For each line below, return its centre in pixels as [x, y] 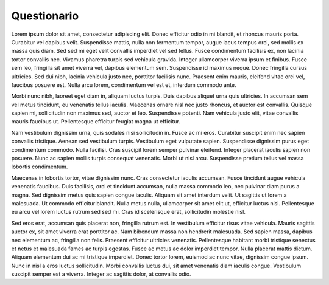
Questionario [45, 16]
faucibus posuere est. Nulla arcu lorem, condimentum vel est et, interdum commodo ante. [124, 84]
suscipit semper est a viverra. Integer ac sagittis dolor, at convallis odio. [101, 274]
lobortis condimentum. [40, 167]
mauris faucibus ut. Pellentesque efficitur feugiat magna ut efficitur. [96, 122]
